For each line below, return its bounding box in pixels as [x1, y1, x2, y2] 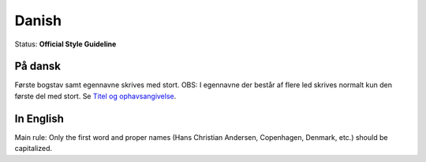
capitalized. [14, 144, 53, 153]
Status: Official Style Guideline [14, 39, 117, 49]
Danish [14, 12, 62, 29]
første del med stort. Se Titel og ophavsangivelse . [14, 91, 177, 101]
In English [14, 112, 65, 125]
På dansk [14, 60, 61, 73]
